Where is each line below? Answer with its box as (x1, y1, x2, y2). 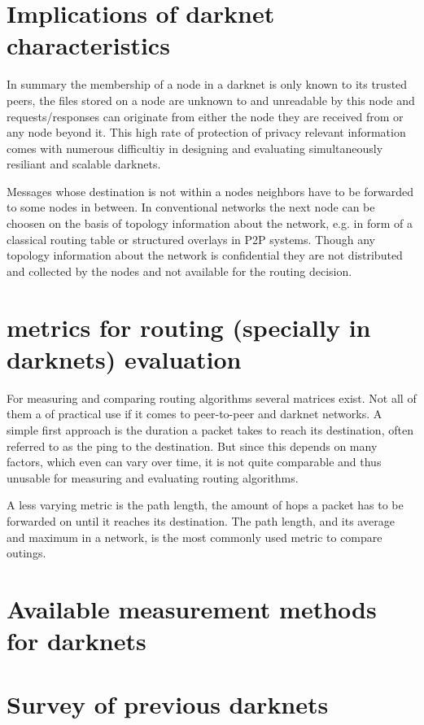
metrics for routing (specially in (7, 310, 371, 343)
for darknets (7, 624, 146, 657)
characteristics (7, 28, 170, 62)
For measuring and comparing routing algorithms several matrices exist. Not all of (7, 389, 417, 406)
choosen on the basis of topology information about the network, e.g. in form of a (7, 215, 413, 232)
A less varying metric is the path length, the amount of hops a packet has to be (7, 496, 404, 513)
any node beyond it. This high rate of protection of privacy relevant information (7, 124, 406, 141)
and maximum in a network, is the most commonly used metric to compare (7, 528, 382, 545)
